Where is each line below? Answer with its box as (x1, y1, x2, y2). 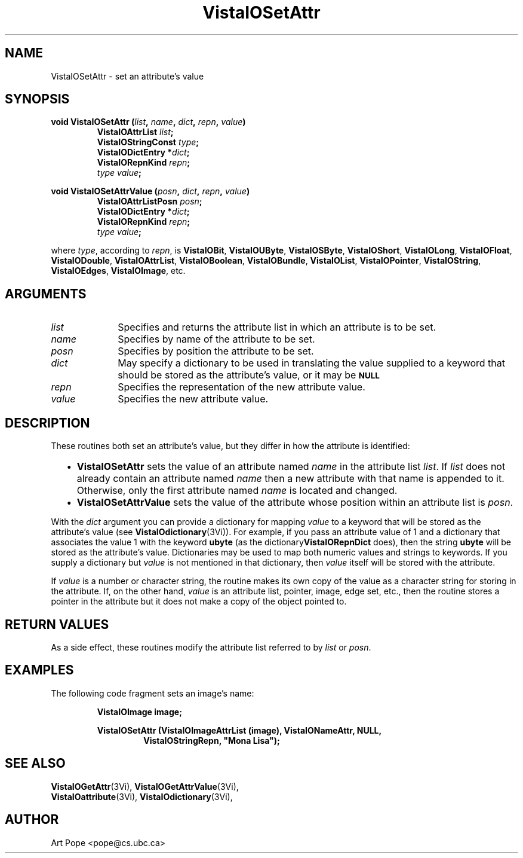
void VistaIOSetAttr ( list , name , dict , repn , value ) (51, 117, 246, 127)
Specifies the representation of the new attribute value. (118, 381, 365, 393)
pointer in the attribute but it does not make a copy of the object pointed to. (51, 596, 347, 607)
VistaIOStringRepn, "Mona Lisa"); (143, 735, 280, 746)
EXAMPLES (5, 662, 74, 678)
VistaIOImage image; (97, 706, 182, 717)
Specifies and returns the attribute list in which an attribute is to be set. (118, 321, 436, 334)
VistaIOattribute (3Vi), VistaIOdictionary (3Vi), (51, 791, 233, 802)
